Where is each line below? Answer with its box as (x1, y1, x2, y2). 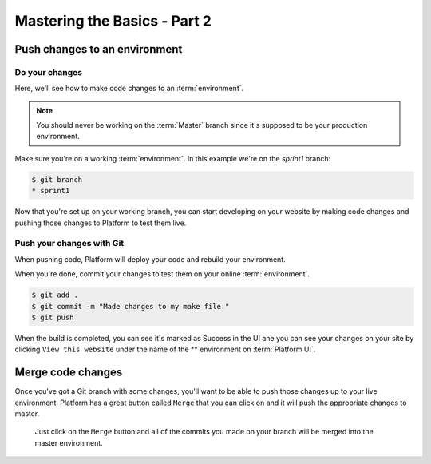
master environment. (34, 438, 103, 447)
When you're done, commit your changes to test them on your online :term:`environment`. (14, 269, 310, 279)
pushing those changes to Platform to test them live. (14, 218, 187, 228)
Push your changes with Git (14, 238, 125, 249)
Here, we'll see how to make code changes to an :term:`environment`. (14, 84, 244, 93)
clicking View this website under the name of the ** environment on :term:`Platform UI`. (14, 344, 316, 355)
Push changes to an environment (14, 42, 183, 56)
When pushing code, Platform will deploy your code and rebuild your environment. (14, 254, 287, 264)
